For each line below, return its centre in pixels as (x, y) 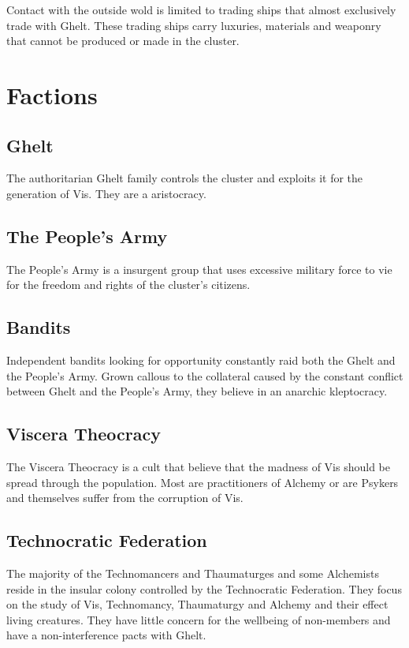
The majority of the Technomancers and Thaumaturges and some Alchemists (193, 573)
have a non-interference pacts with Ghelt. (106, 635)
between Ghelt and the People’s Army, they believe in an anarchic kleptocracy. (197, 391)
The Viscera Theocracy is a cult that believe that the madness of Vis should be (198, 467)
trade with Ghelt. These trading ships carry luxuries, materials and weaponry (194, 25)
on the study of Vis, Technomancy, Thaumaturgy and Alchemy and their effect (197, 604)
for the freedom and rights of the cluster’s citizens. (128, 285)
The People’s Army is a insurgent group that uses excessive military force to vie (199, 269)
